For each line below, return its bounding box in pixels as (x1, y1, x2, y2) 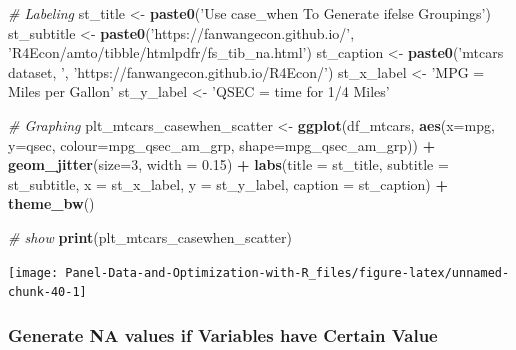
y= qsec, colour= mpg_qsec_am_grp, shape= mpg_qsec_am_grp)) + (8, 134, 436, 155)
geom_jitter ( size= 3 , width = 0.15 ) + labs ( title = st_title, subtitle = (8, 154, 449, 175)
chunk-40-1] (8, 285, 87, 300)
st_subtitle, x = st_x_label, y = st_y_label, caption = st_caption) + (8, 173, 448, 194)
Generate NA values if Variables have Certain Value (8, 322, 438, 347)
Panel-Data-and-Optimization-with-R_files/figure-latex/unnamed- (65, 265, 510, 280)
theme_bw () (8, 193, 95, 214)
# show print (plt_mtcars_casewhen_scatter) (8, 226, 292, 247)
